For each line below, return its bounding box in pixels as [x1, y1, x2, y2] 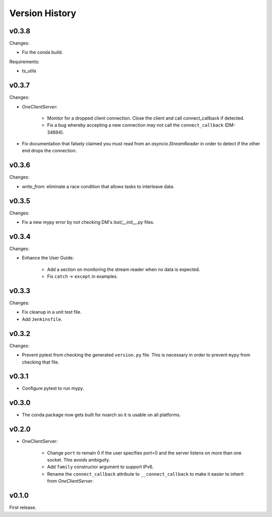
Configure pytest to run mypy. [22, 385, 84, 391]
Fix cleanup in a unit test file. [22, 309, 82, 315]
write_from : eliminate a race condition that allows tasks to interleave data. [22, 183, 175, 189]
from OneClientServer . [47, 478, 94, 484]
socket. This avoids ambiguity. [47, 457, 110, 463]
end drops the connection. [22, 148, 77, 154]
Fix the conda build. [22, 49, 63, 55]
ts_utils [22, 68, 37, 74]
